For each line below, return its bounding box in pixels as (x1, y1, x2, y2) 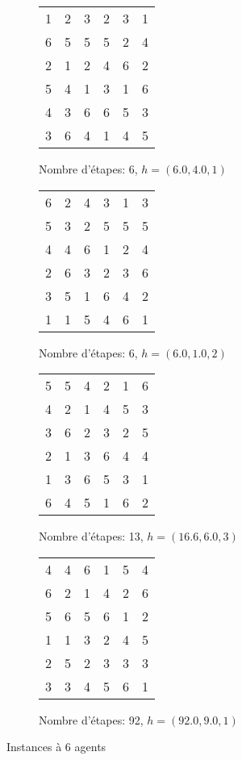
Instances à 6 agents (6, 738, 106, 755)
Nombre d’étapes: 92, (39, 711, 144, 728)
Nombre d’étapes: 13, (39, 528, 144, 545)
